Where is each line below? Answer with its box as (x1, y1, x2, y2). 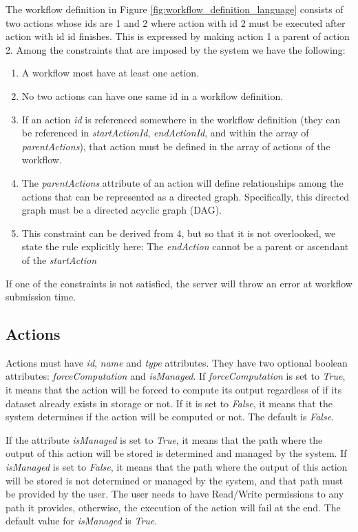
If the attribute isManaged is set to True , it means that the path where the (6, 432, 323, 447)
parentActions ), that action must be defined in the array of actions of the (21, 139, 330, 153)
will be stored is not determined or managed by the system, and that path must (6, 473, 344, 487)
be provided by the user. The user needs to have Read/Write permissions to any (6, 487, 344, 501)
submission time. (6, 289, 76, 304)
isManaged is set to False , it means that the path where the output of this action (6, 460, 348, 474)
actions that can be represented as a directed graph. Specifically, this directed (21, 189, 350, 203)
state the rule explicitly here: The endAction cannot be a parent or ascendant (21, 239, 349, 254)
